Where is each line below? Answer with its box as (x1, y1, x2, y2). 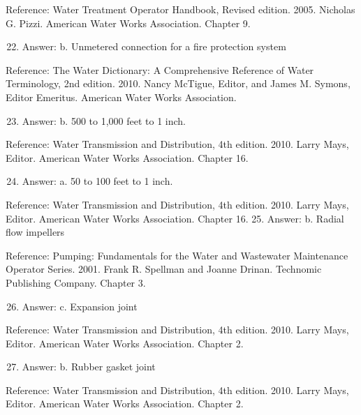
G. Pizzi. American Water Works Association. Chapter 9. (6, 15, 251, 30)
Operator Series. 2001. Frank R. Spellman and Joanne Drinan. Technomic (6, 262, 322, 276)
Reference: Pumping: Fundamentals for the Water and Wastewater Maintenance (6, 248, 348, 262)
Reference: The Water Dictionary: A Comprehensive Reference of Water (6, 62, 314, 77)
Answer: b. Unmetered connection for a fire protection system (22, 39, 286, 54)
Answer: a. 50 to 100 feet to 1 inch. (22, 174, 173, 188)
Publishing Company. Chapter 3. (6, 275, 146, 289)
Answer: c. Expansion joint (22, 299, 138, 313)
